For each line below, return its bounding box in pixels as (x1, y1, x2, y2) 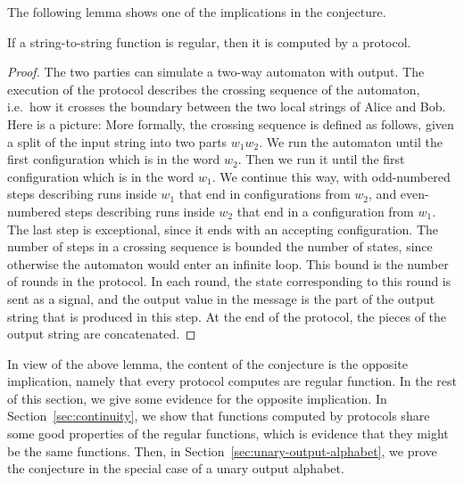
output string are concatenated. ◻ (7, 324, 196, 343)
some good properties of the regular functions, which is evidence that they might (7, 424, 449, 443)
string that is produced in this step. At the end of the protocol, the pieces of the (7, 307, 447, 325)
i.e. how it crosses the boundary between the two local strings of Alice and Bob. (7, 97, 446, 116)
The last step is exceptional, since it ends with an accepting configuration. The (7, 219, 439, 238)
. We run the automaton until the (259, 132, 443, 151)
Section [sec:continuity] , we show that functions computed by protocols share (7, 406, 430, 425)
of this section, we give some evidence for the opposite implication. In (7, 389, 387, 407)
